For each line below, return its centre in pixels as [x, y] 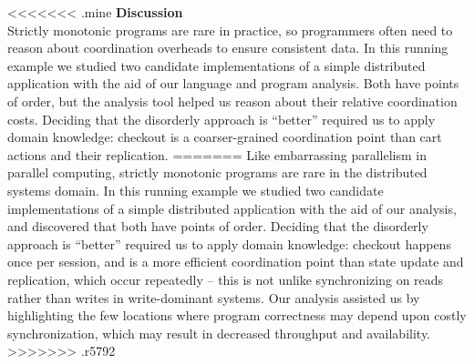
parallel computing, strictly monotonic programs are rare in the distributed [217, 172]
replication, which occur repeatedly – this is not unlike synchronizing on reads [226, 279]
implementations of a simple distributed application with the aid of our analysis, [232, 208]
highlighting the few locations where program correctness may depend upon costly [237, 315]
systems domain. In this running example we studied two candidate [196, 190]
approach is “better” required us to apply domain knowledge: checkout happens [229, 243]
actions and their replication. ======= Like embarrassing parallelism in [217, 154]
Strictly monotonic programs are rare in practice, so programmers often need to [230, 30]
